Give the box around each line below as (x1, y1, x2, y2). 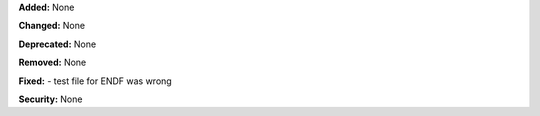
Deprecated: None (18, 38, 97, 50)
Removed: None (18, 56, 87, 69)
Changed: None (18, 20, 85, 32)
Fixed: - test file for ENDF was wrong (18, 75, 172, 87)
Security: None (18, 93, 83, 105)
